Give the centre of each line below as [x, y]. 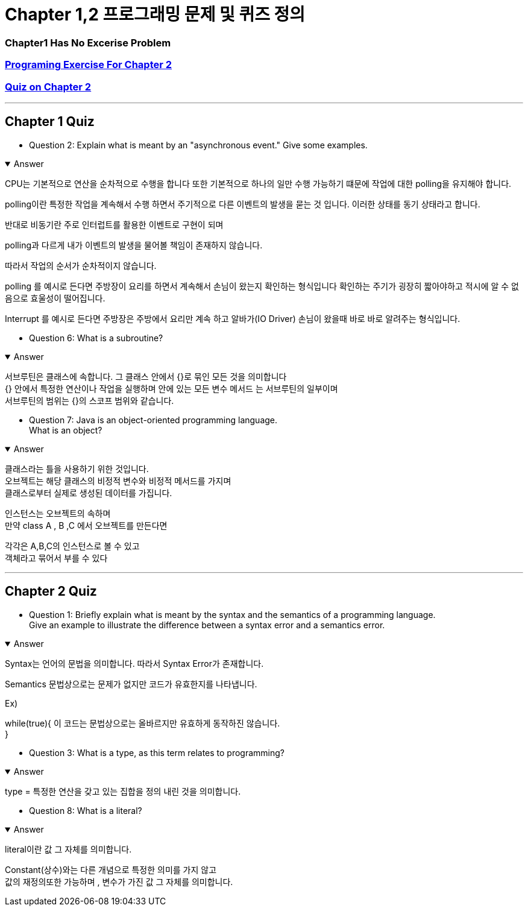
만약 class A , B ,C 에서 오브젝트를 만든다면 [86, 525]
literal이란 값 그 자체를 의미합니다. [68, 849]
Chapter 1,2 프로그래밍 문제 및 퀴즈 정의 [155, 14]
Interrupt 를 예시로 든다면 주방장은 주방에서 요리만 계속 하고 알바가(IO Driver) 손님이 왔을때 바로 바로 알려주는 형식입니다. [233, 318]
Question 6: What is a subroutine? [96, 338]
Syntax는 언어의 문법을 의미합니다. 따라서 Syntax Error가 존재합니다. [134, 663]
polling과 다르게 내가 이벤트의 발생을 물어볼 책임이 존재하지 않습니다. [134, 245]
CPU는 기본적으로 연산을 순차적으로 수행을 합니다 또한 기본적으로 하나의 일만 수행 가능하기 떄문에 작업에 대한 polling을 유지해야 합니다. [258, 183]
